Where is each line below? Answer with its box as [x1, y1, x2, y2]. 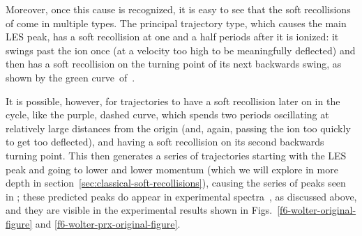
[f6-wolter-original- [277, 203, 356, 217]
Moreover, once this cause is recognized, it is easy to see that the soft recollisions [6, 2, 351, 16]
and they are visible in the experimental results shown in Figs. [6, 203, 273, 217]
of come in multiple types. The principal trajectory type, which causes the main [6, 15, 347, 30]
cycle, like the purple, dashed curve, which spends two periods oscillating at [6, 107, 329, 122]
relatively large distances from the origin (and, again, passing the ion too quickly [6, 120, 351, 135]
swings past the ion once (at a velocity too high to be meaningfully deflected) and [6, 42, 356, 57]
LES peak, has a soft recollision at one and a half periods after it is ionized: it [6, 29, 339, 44]
